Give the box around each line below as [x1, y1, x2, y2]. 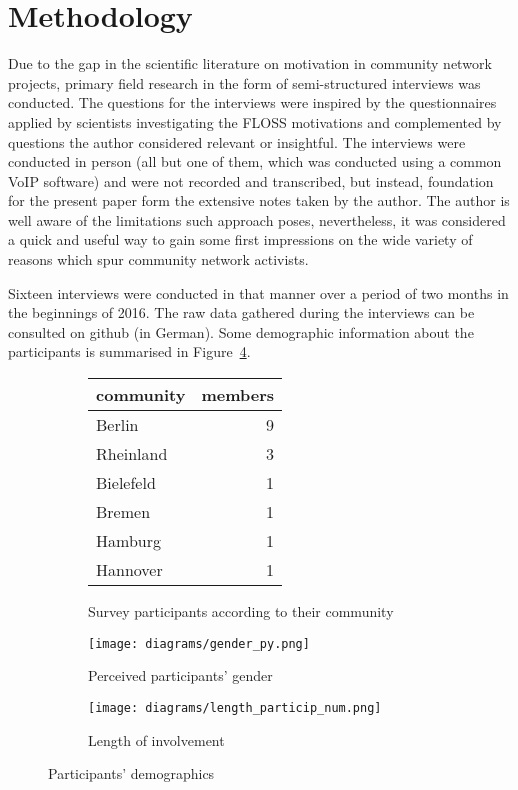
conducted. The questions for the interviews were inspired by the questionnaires [8, 92, 497, 113]
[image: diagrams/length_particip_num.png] [88, 700, 382, 715]
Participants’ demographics [48, 763, 215, 784]
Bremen [96, 500, 151, 524]
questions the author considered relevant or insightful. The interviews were [8, 131, 466, 152]
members [201, 383, 275, 407]
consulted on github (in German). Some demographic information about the [8, 321, 474, 342]
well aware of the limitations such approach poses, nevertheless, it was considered [8, 209, 506, 230]
